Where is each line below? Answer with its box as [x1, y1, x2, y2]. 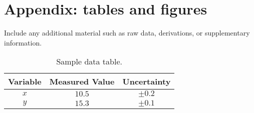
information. [4, 37, 42, 47]
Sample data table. [56, 55, 122, 67]
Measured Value [49, 75, 115, 87]
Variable [8, 75, 42, 87]
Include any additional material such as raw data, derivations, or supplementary [4, 27, 250, 38]
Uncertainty [122, 75, 171, 87]
